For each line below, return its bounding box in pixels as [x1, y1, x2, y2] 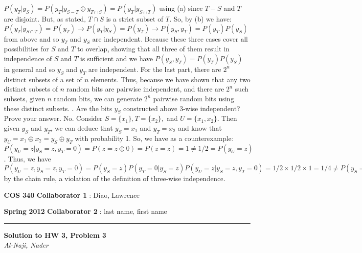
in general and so [4, 64, 55, 74]
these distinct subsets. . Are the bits [4, 103, 112, 113]
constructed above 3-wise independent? [123, 103, 240, 113]
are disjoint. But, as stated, [4, 14, 86, 23]
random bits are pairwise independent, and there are [67, 84, 224, 94]
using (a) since [159, 3, 203, 13]
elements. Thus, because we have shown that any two [90, 74, 250, 84]
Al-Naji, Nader [4, 239, 48, 250]
